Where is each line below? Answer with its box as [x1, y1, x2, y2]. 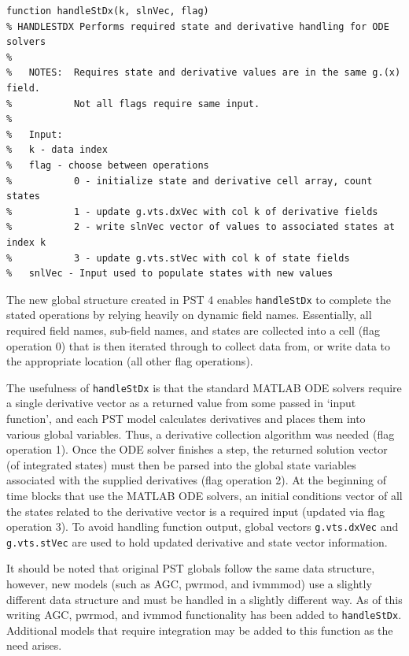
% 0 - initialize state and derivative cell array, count [6, 175, 373, 187]
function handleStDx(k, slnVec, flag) [6, 6, 209, 17]
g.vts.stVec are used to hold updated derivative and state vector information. [6, 533, 388, 550]
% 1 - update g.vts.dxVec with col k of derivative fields [6, 206, 378, 217]
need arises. [6, 637, 62, 654]
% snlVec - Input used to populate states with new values [6, 268, 333, 280]
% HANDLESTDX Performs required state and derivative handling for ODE [6, 20, 389, 32]
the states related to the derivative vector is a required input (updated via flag [6, 502, 385, 519]
